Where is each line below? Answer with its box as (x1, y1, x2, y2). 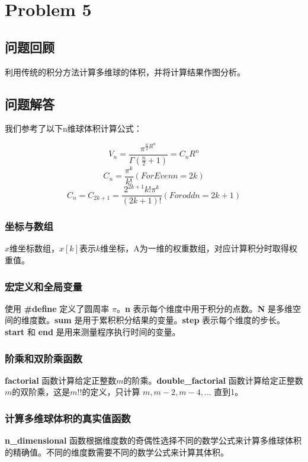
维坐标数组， (9, 242, 60, 254)
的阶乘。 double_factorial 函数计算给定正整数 (123, 374, 303, 386)
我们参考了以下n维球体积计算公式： (5, 122, 142, 135)
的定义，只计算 (82, 385, 140, 398)
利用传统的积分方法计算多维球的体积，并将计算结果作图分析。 (5, 65, 245, 78)
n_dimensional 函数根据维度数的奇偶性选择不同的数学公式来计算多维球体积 (5, 434, 302, 447)
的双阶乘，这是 (12, 385, 70, 398)
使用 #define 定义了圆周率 (5, 302, 110, 314)
